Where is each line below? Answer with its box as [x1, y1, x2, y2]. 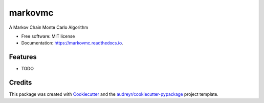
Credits [9, 79, 32, 87]
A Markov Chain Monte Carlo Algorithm [9, 24, 88, 30]
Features [9, 53, 37, 61]
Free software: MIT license [21, 33, 75, 39]
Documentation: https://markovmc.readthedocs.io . [21, 40, 123, 46]
